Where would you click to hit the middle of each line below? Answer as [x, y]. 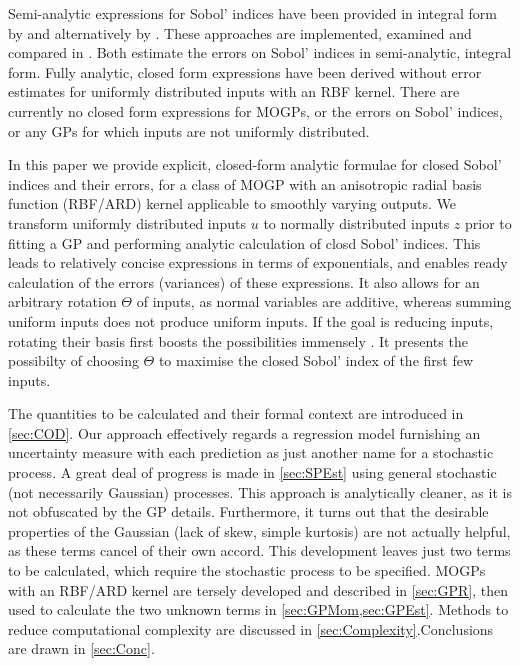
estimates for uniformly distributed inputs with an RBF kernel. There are [234, 91]
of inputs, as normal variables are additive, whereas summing [324, 301]
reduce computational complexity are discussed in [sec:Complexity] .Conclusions [251, 628]
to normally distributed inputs [356, 222]
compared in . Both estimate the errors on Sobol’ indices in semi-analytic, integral [260, 52]
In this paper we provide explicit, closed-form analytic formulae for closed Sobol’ [255, 164]
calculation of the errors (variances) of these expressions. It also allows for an [244, 281]
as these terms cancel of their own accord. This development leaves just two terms [259, 550]
